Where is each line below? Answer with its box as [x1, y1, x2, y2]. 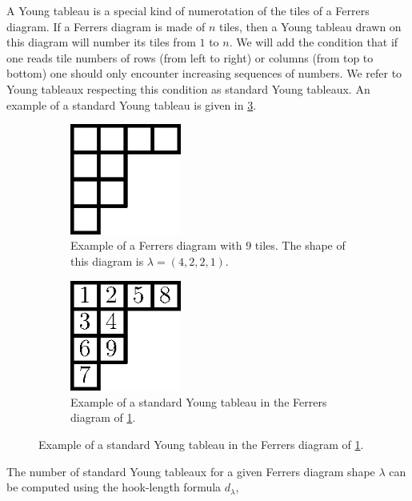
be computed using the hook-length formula [6, 479, 222, 495]
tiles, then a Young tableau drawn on [219, 18, 402, 34]
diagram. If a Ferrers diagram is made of [6, 18, 206, 34]
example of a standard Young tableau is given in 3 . [6, 96, 257, 113]
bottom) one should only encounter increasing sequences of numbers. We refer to [6, 65, 402, 82]
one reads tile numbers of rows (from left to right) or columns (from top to [6, 49, 374, 66]
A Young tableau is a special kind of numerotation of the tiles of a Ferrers [6, 2, 370, 18]
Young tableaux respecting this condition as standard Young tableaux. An [6, 80, 370, 97]
